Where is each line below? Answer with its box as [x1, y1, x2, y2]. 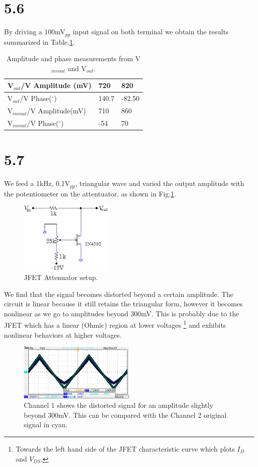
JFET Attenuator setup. [24, 272, 98, 282]
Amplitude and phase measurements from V [6, 53, 141, 64]
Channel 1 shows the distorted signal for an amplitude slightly [24, 400, 213, 410]
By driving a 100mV [4, 26, 65, 37]
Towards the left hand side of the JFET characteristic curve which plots [15, 443, 235, 454]
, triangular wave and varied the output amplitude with [75, 178, 245, 188]
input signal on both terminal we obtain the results [72, 26, 229, 37]
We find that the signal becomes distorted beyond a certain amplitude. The [4, 288, 234, 299]
